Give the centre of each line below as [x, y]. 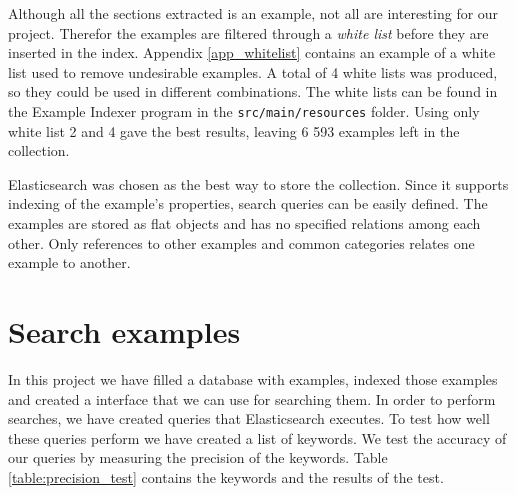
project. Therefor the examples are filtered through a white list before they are [248, 32]
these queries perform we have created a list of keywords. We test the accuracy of [257, 437]
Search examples [124, 330]
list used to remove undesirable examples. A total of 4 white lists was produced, [253, 71]
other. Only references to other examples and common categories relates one [241, 242]
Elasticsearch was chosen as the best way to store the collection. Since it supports [258, 183]
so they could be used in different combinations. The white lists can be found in [253, 91]
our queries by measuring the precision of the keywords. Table [198, 457]
